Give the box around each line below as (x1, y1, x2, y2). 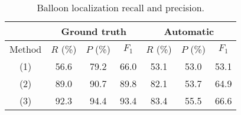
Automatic (164, 24, 214, 38)
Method (9, 42, 42, 56)
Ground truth (61, 24, 126, 38)
